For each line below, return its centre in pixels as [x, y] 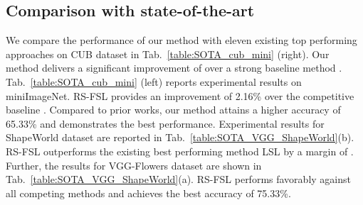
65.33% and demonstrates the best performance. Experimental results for [165, 123]
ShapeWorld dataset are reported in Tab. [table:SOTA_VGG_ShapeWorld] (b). [180, 137]
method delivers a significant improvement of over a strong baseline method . [174, 68]
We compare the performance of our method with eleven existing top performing [181, 40]
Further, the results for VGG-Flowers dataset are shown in [134, 165]
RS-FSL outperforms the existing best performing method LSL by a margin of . [180, 151]
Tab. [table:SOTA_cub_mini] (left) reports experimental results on [154, 81]
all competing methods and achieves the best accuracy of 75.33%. [148, 193]
